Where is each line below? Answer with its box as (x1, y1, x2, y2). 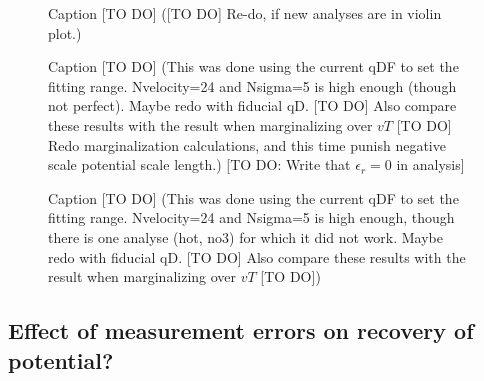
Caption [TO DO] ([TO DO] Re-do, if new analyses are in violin (48, 3, 442, 23)
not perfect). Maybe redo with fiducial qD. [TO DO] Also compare (48, 95, 457, 116)
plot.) (48, 22, 82, 43)
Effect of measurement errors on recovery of (8, 315, 474, 346)
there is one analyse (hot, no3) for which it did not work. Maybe (48, 226, 444, 247)
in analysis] (396, 154, 465, 175)
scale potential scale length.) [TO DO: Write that (48, 154, 351, 175)
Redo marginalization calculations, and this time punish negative (48, 134, 446, 155)
